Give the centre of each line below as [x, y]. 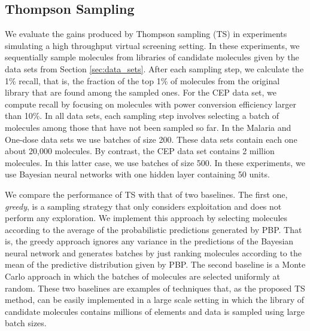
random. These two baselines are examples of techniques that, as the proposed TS [155, 288]
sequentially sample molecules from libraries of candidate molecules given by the [152, 57]
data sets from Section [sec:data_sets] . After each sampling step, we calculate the [154, 68]
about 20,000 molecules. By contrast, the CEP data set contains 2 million [140, 151]
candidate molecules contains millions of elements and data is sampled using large [155, 311]
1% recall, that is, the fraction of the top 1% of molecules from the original [142, 80]
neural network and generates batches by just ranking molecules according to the [153, 252]
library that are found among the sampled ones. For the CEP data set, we [141, 92]
